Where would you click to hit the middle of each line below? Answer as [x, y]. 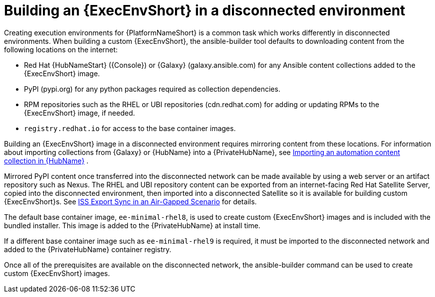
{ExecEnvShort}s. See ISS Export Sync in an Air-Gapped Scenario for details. [130, 201]
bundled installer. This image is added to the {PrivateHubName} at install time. [132, 225]
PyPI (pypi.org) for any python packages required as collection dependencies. [152, 89]
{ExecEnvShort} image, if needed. [80, 113]
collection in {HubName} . [46, 160]
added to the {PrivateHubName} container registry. [88, 249]
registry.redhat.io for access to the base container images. [130, 128]
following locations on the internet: [61, 49]
